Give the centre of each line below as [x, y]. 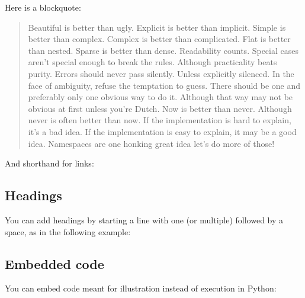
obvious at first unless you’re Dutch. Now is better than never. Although [160, 108]
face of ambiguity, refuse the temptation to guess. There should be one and [164, 85]
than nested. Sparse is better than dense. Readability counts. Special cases [163, 50]
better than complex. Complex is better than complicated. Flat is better [159, 39]
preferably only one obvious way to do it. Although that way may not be [160, 97]
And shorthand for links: [49, 163]
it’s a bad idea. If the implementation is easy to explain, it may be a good [162, 131]
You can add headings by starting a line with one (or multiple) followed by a [144, 220]
